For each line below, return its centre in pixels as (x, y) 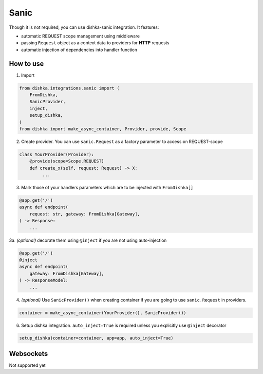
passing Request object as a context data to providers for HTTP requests (95, 43)
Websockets (28, 353)
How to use (26, 63)
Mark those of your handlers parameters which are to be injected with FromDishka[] (107, 188)
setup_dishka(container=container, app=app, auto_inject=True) (96, 338)
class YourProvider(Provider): (57, 154)
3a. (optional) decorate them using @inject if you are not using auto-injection (88, 240)
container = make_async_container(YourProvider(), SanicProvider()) (103, 313)
